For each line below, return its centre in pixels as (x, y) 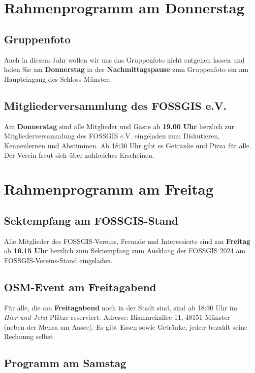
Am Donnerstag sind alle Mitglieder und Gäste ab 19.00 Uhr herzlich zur (119, 126)
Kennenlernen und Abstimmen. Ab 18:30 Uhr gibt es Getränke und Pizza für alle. (128, 145)
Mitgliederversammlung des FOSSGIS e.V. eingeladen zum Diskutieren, (112, 136)
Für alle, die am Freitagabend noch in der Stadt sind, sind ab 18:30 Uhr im (121, 307)
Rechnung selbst (29, 336)
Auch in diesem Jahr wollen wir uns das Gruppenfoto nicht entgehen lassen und (124, 59)
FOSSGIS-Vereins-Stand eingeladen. (58, 260)
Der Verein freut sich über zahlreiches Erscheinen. (79, 155)
